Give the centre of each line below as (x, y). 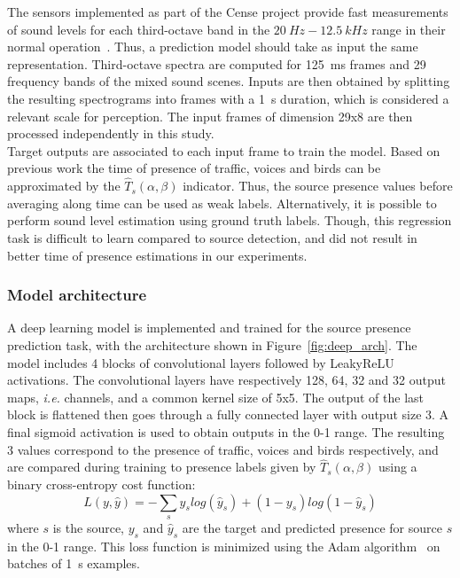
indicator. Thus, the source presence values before (318, 186)
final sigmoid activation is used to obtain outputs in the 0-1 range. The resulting (226, 431)
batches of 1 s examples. (74, 563)
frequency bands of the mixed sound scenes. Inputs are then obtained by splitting (229, 81)
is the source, (89, 527)
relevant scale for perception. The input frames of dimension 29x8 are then (210, 116)
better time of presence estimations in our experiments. (157, 255)
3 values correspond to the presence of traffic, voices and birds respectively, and (223, 449)
